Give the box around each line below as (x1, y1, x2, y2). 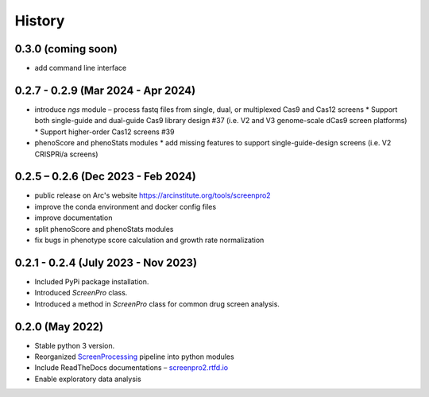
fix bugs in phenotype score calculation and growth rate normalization (34, 235, 265, 245)
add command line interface (34, 64, 127, 73)
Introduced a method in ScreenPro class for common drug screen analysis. (34, 299, 280, 309)
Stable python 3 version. (34, 341, 115, 350)
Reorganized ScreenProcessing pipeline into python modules (34, 352, 234, 361)
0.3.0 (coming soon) (14, 42, 118, 56)
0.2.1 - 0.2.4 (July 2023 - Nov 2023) (14, 256, 198, 269)
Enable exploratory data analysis (34, 374, 142, 384)
